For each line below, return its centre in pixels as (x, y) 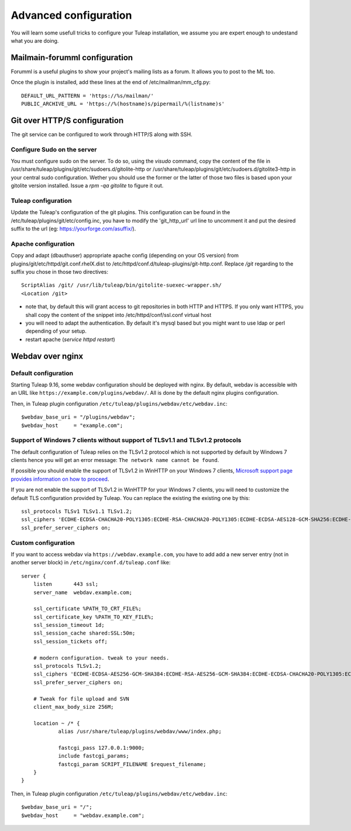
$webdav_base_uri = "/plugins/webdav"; (78, 417)
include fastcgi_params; (94, 756)
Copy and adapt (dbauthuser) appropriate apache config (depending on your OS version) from (125, 256)
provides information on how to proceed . (60, 479)
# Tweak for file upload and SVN (81, 699)
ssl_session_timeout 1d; (69, 625)
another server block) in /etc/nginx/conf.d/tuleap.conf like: (91, 563)
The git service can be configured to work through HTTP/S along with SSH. (101, 134)
